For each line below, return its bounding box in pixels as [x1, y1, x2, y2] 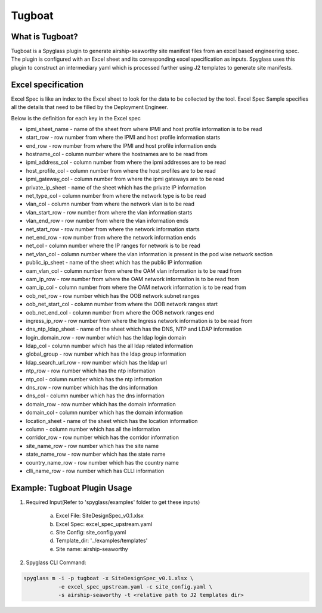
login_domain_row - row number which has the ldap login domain [26, 334, 187, 341]
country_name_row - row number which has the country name [26, 459, 179, 466]
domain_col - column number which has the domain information [26, 409, 183, 416]
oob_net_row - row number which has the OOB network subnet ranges [26, 292, 200, 299]
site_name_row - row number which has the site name [26, 442, 159, 449]
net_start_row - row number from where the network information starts [26, 225, 200, 232]
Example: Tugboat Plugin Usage [11, 483, 132, 493]
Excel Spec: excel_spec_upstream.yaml [55, 520, 153, 527]
